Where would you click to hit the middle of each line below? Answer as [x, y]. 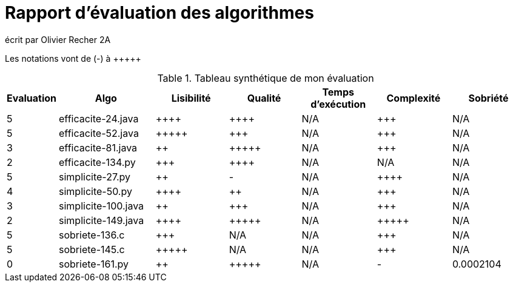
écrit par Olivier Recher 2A [58, 39]
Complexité [414, 98]
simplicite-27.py [95, 176]
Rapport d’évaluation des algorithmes [159, 13]
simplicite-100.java [102, 206]
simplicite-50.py [96, 191]
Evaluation [32, 98]
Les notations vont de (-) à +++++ [73, 58]
